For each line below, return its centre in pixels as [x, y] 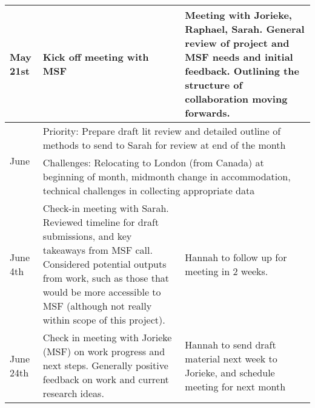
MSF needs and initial [239, 57]
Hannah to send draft [230, 344]
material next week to [231, 358]
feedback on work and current [106, 379]
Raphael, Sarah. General [245, 29]
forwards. [207, 113]
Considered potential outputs [104, 264]
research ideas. [73, 393]
